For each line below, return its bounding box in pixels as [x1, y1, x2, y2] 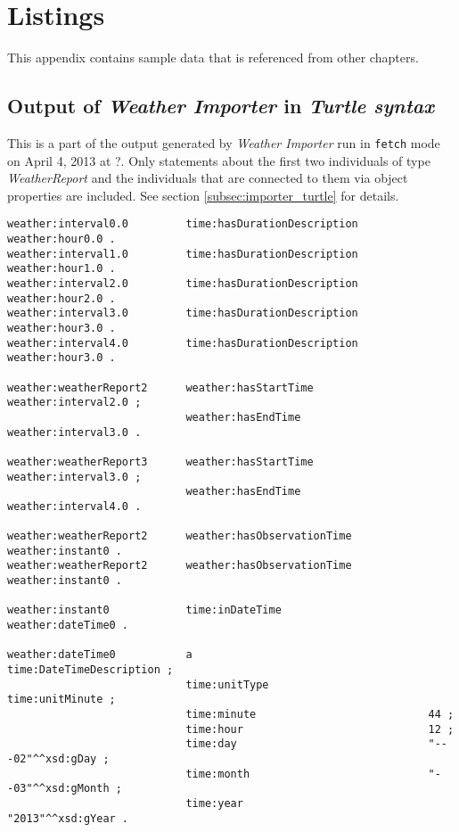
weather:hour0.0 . [7, 233, 116, 246]
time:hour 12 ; [185, 722, 455, 736]
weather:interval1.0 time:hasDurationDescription [7, 247, 358, 260]
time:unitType [185, 678, 269, 691]
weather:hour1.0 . [7, 262, 116, 276]
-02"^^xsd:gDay [7, 752, 97, 765]
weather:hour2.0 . [7, 292, 116, 305]
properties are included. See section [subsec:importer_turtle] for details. [7, 185, 399, 204]
